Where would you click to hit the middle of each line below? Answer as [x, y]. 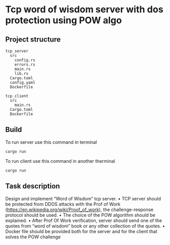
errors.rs [25, 65]
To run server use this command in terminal [51, 142]
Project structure [33, 39]
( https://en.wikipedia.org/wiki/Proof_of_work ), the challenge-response [79, 210]
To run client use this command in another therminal [60, 161]
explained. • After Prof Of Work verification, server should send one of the [84, 220]
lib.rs [22, 73]
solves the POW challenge [33, 237]
